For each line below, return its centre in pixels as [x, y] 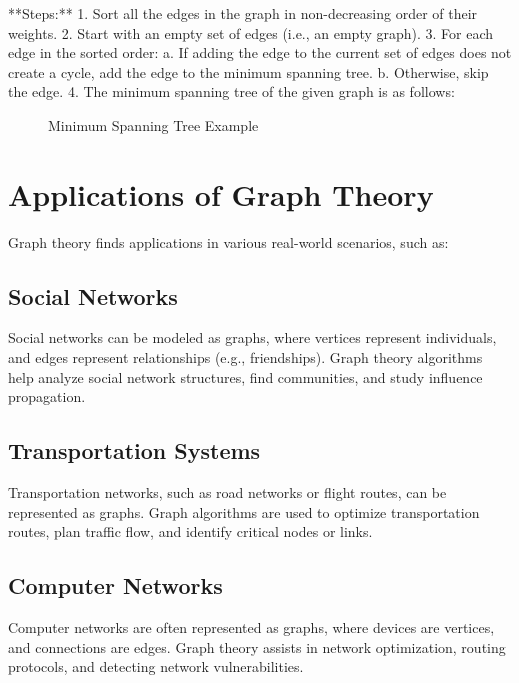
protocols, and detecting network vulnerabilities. [156, 666]
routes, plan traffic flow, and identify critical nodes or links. [190, 531]
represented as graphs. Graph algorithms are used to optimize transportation [244, 511]
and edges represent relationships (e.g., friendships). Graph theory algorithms [245, 357]
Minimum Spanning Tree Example [153, 124]
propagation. [47, 396]
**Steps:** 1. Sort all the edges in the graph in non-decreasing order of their [243, 13]
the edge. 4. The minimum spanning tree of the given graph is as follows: [231, 91]
